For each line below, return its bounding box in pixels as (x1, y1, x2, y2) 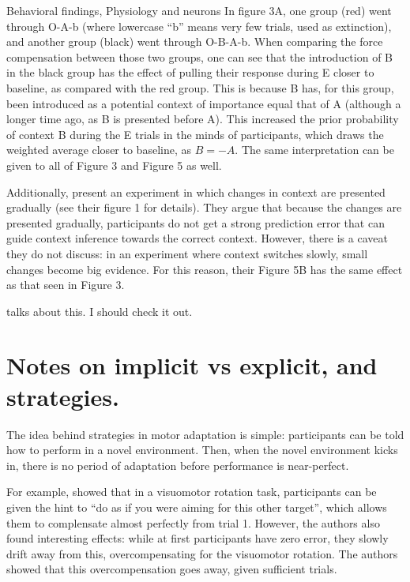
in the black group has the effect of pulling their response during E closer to (6, 64, 374, 81)
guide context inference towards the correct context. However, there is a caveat (6, 230, 388, 246)
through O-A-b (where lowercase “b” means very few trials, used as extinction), (6, 17, 392, 34)
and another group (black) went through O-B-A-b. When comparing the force (6, 33, 383, 50)
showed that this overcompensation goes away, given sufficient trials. (6, 561, 337, 577)
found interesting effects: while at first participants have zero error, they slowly (6, 530, 389, 546)
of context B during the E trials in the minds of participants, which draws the (6, 126, 384, 142)
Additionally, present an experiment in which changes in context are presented (6, 183, 386, 200)
